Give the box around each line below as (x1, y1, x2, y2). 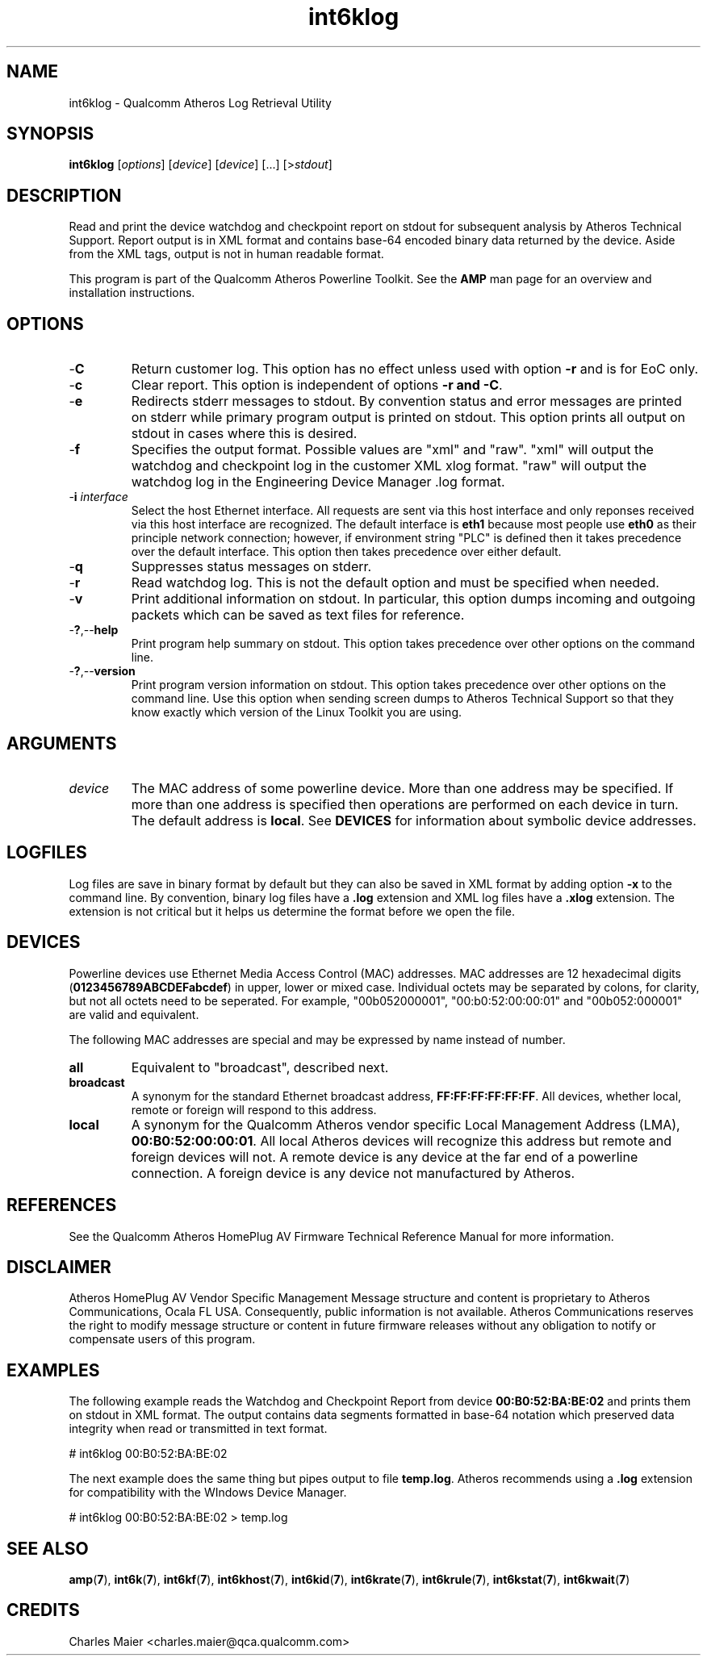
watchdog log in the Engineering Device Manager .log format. (131, 474, 505, 491)
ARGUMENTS (6, 733, 117, 754)
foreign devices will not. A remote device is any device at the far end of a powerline (131, 1148, 638, 1165)
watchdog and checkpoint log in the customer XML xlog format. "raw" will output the (131, 457, 647, 474)
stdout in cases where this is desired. (131, 425, 358, 442)
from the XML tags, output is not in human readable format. (69, 247, 384, 261)
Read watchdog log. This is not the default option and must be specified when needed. (131, 574, 659, 591)
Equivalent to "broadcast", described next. (131, 1059, 389, 1075)
